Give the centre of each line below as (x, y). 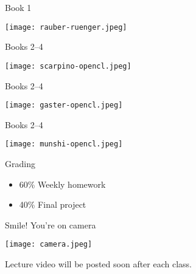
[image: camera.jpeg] (49, 245)
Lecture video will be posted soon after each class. (98, 264)
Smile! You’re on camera (51, 224)
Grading (20, 163)
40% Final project (53, 204)
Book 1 (18, 7)
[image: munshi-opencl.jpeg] (64, 144)
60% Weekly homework (62, 184)
